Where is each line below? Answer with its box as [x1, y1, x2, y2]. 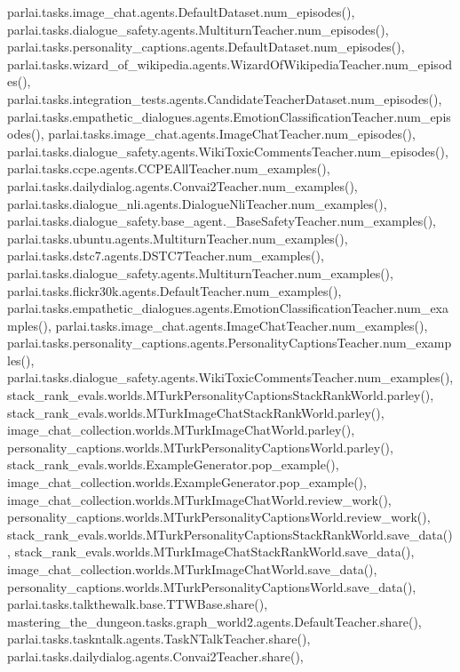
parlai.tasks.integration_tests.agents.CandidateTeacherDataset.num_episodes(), [7, 89, 442, 108]
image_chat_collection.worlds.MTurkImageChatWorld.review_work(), [7, 490, 392, 508]
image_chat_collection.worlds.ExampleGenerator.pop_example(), [7, 473, 367, 492]
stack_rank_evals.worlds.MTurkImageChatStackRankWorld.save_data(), [14, 542, 415, 561]
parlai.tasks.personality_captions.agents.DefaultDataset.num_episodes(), [7, 37, 405, 56]
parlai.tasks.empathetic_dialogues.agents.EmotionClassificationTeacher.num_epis [7, 107, 451, 125]
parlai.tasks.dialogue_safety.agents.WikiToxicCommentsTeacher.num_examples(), [7, 368, 454, 387]
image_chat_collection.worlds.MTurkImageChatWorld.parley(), [7, 420, 355, 439]
